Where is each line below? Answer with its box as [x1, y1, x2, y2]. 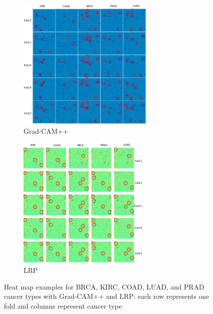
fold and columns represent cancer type [4, 300, 122, 311]
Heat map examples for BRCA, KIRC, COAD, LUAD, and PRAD [4, 281, 204, 291]
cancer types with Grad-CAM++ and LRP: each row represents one [4, 291, 209, 301]
